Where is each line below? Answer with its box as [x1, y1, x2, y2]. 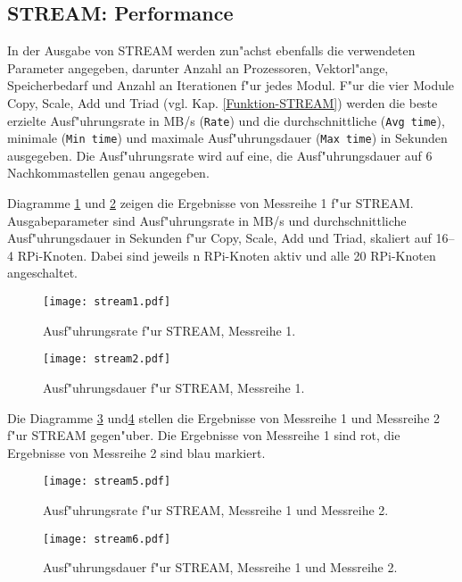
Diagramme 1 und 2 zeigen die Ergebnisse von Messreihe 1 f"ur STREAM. [7, 194, 414, 212]
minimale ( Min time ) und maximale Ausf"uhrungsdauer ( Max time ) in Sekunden [7, 129, 448, 147]
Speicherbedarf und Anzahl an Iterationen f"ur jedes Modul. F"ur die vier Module [7, 76, 455, 95]
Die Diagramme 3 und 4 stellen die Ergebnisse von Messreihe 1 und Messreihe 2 [7, 408, 441, 427]
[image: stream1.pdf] [43, 295, 171, 309]
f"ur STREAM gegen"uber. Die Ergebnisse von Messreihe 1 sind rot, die [7, 426, 400, 445]
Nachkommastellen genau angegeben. [7, 163, 210, 182]
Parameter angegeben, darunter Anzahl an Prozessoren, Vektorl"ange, [7, 58, 389, 77]
